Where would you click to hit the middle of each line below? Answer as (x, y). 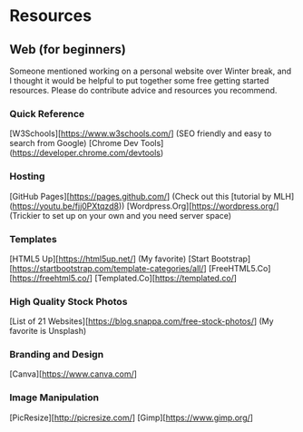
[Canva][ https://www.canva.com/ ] (73, 374)
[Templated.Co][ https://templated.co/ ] (166, 278)
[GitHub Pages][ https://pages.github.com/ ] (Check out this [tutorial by (141, 196)
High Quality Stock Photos (68, 301)
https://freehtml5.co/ (51, 278)
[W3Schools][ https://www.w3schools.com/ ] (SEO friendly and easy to (141, 133)
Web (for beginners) (68, 49)
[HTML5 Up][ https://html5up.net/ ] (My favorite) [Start (109, 259)
